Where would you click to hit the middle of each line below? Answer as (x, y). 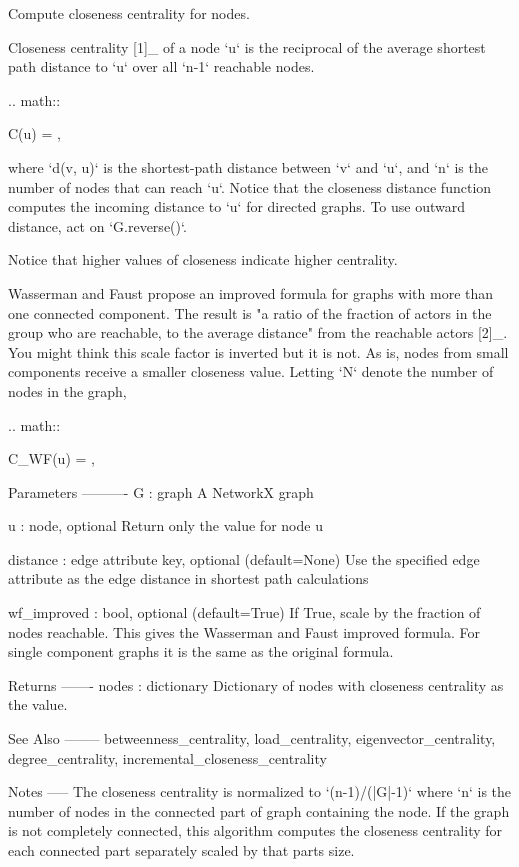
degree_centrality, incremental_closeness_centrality (167, 757)
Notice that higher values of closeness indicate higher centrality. (203, 259)
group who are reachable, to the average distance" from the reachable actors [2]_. (258, 332)
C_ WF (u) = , (51, 458)
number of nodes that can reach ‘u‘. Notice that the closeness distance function (250, 186)
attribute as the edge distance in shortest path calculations (188, 578)
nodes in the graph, (67, 390)
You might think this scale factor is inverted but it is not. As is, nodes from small (258, 351)
